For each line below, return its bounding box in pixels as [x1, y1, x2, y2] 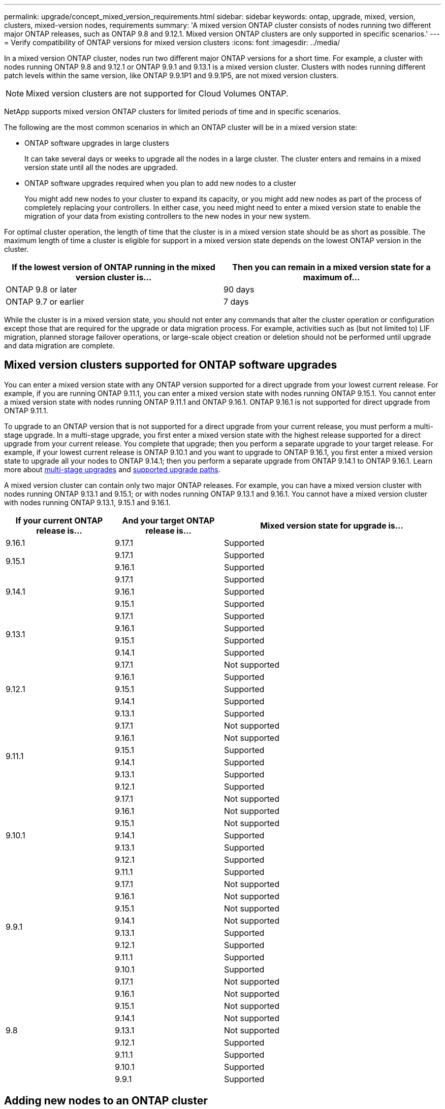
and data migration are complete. [4, 341, 115, 350]
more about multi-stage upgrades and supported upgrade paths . [4, 465, 220, 474]
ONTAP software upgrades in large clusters [24, 139, 169, 147]
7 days [224, 297, 249, 307]
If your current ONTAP [15, 515, 103, 526]
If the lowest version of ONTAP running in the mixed [12, 262, 215, 272]
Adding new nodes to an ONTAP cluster [4, 1094, 208, 1107]
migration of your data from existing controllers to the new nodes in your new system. [24, 212, 311, 220]
